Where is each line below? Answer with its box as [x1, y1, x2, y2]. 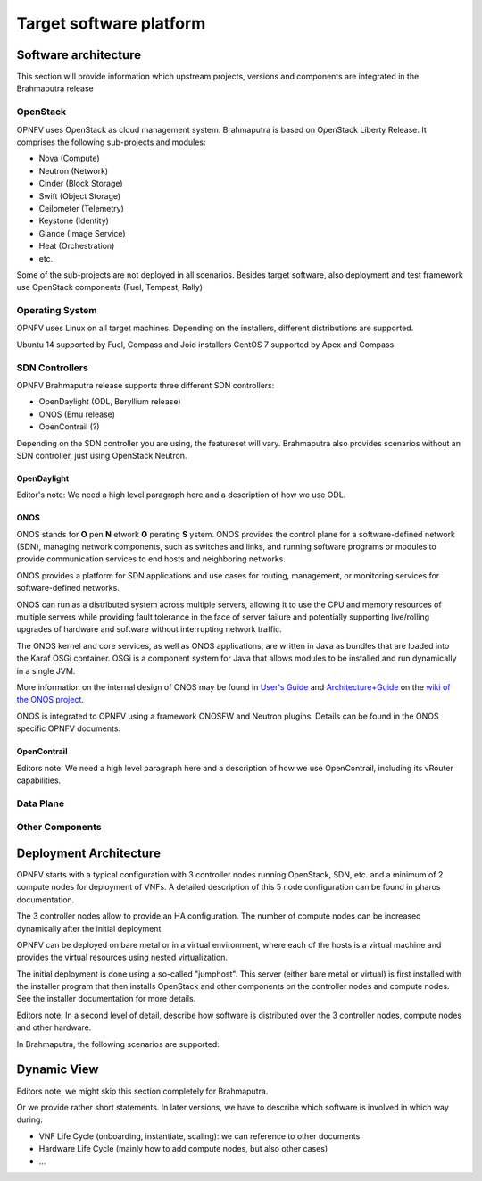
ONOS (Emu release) [38, 409, 116, 420]
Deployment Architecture [16, 845, 161, 861]
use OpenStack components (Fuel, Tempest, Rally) [16, 282, 204, 293]
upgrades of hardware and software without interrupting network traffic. [16, 624, 283, 635]
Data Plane [16, 797, 65, 810]
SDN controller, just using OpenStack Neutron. [16, 450, 187, 461]
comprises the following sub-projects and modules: [16, 137, 206, 147]
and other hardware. [16, 1022, 92, 1033]
